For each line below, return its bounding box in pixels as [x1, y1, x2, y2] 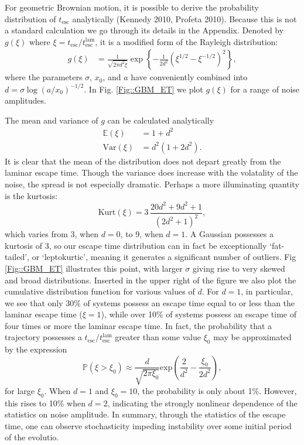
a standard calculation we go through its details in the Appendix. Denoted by [5, 24, 284, 36]
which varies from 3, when [5, 228, 98, 240]
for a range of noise [230, 83, 300, 95]
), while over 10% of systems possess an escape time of [101, 308, 296, 320]
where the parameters [5, 71, 83, 83]
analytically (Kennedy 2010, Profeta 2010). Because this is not [72, 12, 297, 25]
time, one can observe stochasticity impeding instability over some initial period [5, 419, 292, 432]
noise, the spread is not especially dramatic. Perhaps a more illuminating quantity [5, 178, 299, 190]
